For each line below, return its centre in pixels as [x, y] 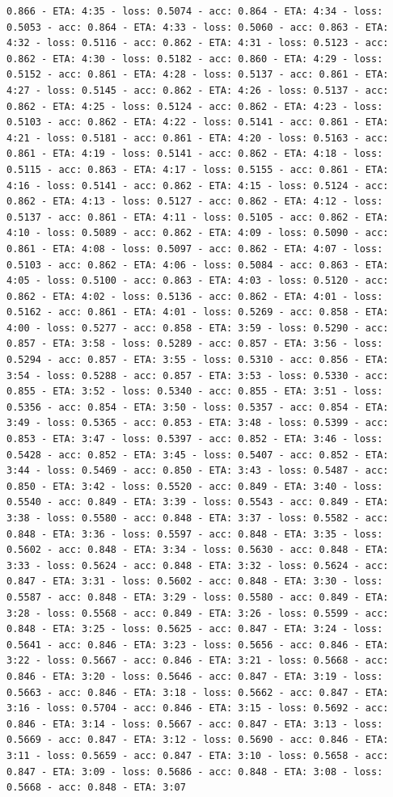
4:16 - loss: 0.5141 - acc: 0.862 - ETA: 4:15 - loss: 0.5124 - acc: [198, 186]
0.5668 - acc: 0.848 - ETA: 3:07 [96, 788]
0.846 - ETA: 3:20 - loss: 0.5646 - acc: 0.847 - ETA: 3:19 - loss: [195, 676]
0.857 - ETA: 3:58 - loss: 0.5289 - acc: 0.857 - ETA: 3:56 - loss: [195, 344]
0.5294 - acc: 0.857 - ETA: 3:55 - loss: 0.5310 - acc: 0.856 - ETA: [198, 360]
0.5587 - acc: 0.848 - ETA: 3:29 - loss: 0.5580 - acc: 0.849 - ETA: [198, 597]
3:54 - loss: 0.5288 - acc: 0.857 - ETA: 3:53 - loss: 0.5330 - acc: [198, 375]
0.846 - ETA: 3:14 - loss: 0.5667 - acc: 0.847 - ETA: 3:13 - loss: [195, 724]
